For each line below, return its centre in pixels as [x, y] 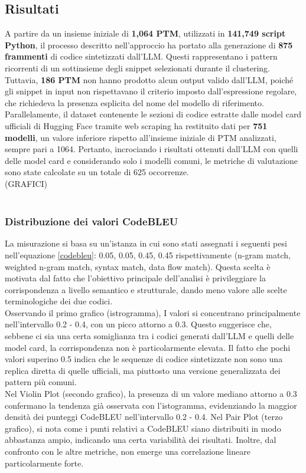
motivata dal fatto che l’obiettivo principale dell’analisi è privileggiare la [136, 278]
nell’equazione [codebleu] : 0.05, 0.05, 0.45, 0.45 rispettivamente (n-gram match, [148, 254]
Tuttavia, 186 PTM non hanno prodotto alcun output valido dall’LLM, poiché [149, 79]
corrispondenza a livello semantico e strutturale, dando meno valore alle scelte [146, 289]
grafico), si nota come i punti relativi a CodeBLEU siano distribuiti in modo [143, 428]
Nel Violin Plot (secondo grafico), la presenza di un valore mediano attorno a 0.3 [151, 394]
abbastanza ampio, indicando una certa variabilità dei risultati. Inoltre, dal [141, 440]
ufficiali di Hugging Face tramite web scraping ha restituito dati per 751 [136, 125]
